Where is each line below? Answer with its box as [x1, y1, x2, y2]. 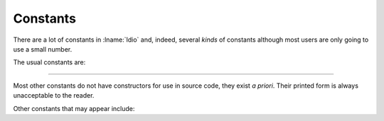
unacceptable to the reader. [13, 91, 95, 100]
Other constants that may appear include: [13, 104, 135, 113]
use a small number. [13, 45, 73, 53]
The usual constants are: [13, 58, 86, 67]
